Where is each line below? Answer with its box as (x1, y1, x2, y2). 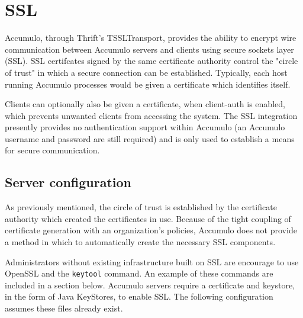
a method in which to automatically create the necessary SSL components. (5, 236, 276, 248)
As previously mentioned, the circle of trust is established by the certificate (5, 201, 277, 213)
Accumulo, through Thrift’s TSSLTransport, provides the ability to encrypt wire (5, 31, 296, 44)
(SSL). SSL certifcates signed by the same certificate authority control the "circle (5, 54, 298, 67)
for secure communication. (5, 144, 100, 156)
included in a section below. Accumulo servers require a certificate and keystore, (5, 278, 295, 291)
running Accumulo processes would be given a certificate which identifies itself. (5, 78, 291, 90)
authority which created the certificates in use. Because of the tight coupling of (5, 212, 291, 224)
